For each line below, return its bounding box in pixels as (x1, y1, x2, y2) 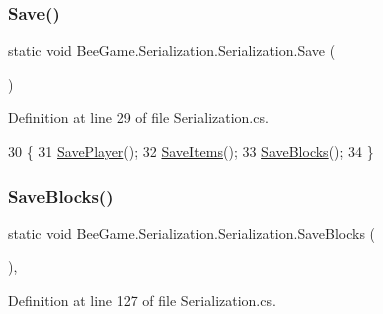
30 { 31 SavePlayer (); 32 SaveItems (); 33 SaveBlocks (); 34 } (8, 141, 374, 161)
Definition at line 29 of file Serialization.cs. (8, 107, 269, 128)
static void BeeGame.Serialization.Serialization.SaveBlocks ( (8, 222, 376, 243)
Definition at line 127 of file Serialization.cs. (8, 290, 276, 310)
